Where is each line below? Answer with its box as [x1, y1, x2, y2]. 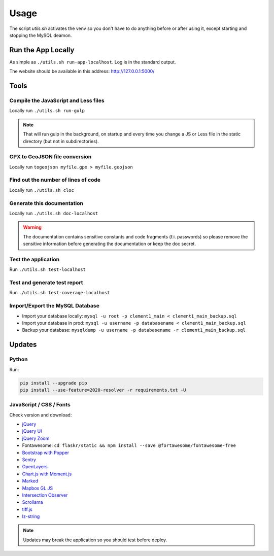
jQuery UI [22, 428, 43, 434]
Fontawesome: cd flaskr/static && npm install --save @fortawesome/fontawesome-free [22, 442, 236, 448]
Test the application [9, 256, 60, 263]
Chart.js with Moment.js [22, 471, 72, 477]
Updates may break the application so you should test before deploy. [23, 537, 167, 543]
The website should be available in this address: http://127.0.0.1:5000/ [9, 68, 155, 75]
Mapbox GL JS [22, 485, 53, 491]
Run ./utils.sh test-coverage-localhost [9, 290, 110, 296]
